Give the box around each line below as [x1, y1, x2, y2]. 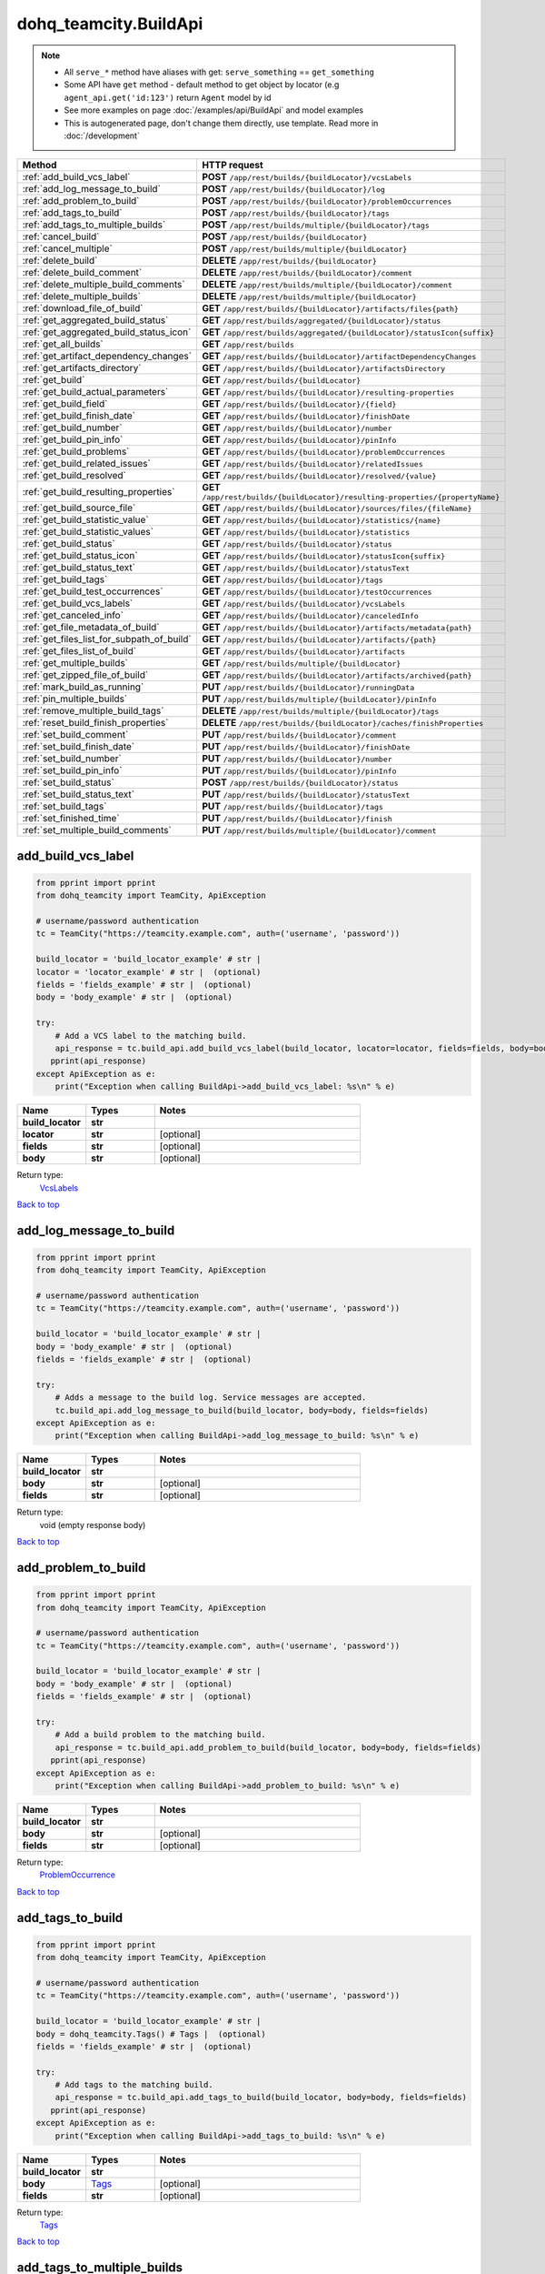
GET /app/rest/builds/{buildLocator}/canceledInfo [201, 609, 420, 622]
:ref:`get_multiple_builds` [22, 657, 129, 669]
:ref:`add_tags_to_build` [22, 206, 123, 219]
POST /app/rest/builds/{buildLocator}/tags [201, 206, 390, 219]
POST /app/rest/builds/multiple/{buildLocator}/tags [201, 218, 431, 231]
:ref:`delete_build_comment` [22, 267, 143, 279]
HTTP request [201, 159, 263, 172]
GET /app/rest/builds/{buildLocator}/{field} [201, 397, 397, 410]
